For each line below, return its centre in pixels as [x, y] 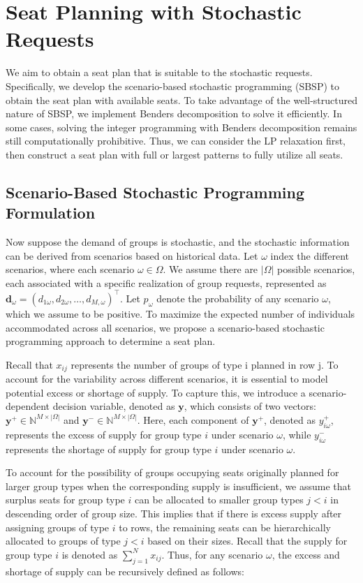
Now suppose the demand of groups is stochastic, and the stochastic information [178, 242]
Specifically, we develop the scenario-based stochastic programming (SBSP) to [172, 86]
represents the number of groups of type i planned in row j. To [205, 364]
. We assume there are [210, 269]
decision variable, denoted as [114, 406]
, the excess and [306, 554]
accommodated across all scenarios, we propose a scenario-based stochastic [165, 327]
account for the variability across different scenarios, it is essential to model [167, 379]
